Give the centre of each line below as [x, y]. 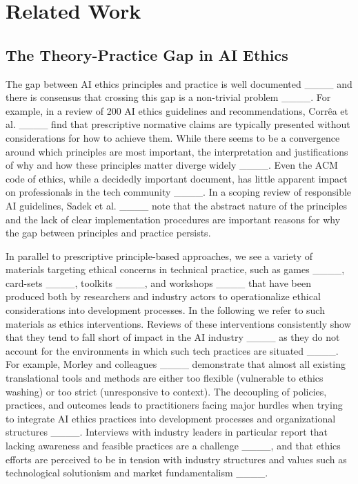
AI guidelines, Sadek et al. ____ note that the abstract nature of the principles [177, 205]
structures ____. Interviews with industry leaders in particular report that [167, 432]
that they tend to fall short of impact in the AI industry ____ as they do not [173, 337]
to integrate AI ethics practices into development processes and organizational [171, 418]
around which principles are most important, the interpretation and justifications [177, 151]
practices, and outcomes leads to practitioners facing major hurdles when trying [174, 405]
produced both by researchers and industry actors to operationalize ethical [163, 296]
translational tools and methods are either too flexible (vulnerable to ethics [165, 378]
